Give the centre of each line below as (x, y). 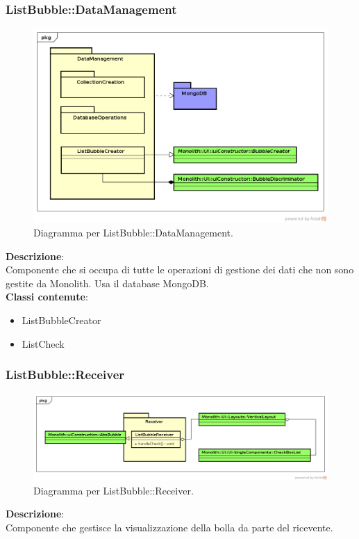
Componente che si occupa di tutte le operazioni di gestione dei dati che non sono (180, 269)
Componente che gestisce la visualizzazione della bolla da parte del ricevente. (169, 527)
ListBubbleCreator (61, 320)
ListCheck (43, 343)
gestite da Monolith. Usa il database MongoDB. (107, 283)
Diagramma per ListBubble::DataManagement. (133, 232)
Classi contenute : (47, 297)
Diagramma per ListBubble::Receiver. (114, 490)
